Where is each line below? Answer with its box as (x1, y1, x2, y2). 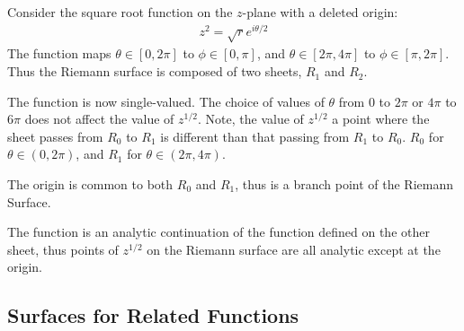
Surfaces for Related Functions (7, 301, 299, 329)
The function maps (7, 44, 112, 63)
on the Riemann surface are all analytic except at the (147, 240, 441, 258)
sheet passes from (7, 126, 103, 145)
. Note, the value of (198, 109, 304, 128)
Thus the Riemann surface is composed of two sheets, (7, 62, 302, 81)
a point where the (332, 109, 430, 128)
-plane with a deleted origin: (242, 3, 398, 21)
